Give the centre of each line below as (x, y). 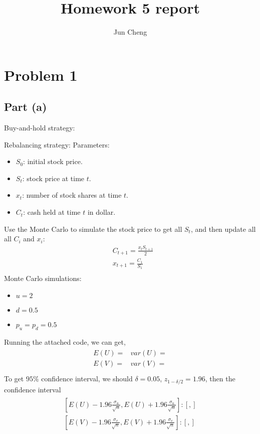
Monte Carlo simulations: (43, 278)
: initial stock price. (53, 161)
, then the (220, 379)
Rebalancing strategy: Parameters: (57, 144)
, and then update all (223, 229)
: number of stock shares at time (72, 195)
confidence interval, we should (87, 379)
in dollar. (101, 212)
